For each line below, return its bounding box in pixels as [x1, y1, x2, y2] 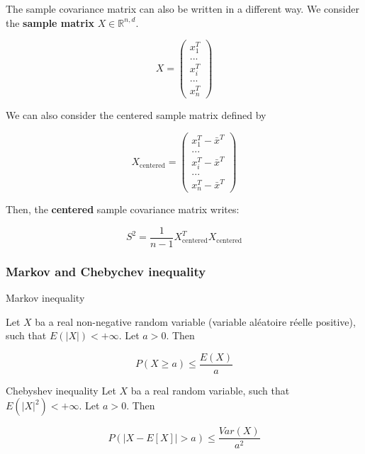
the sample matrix [6, 15, 94, 30]
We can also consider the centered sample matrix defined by [6, 108, 266, 123]
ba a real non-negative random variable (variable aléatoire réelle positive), [35, 314, 356, 329]
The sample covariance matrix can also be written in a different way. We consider [6, 1, 359, 16]
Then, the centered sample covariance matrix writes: [6, 202, 240, 217]
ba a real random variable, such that [130, 382, 290, 397]
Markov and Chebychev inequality [6, 262, 206, 280]
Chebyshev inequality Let [6, 382, 116, 397]
